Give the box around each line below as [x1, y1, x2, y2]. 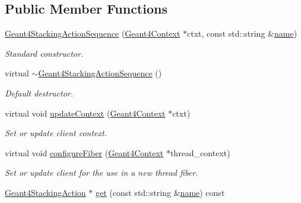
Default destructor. [5, 86, 74, 99]
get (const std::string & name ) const [95, 186, 225, 198]
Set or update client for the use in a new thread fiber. [5, 166, 198, 179]
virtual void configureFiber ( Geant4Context [5, 146, 164, 159]
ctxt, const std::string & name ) [187, 27, 297, 40]
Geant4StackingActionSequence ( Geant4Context [5, 27, 180, 40]
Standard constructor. [5, 47, 84, 59]
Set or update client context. [5, 127, 107, 139]
